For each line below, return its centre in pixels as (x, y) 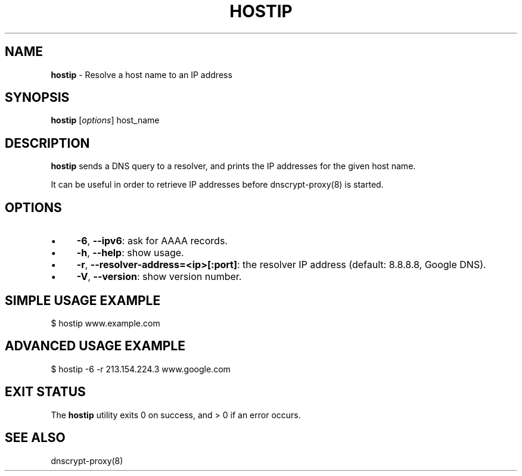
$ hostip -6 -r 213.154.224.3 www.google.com (141, 369)
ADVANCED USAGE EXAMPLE (95, 346)
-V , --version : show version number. (159, 277)
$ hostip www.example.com (105, 323)
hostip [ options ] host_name (105, 120)
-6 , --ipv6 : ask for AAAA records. (152, 241)
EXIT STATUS (45, 392)
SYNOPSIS (37, 98)
